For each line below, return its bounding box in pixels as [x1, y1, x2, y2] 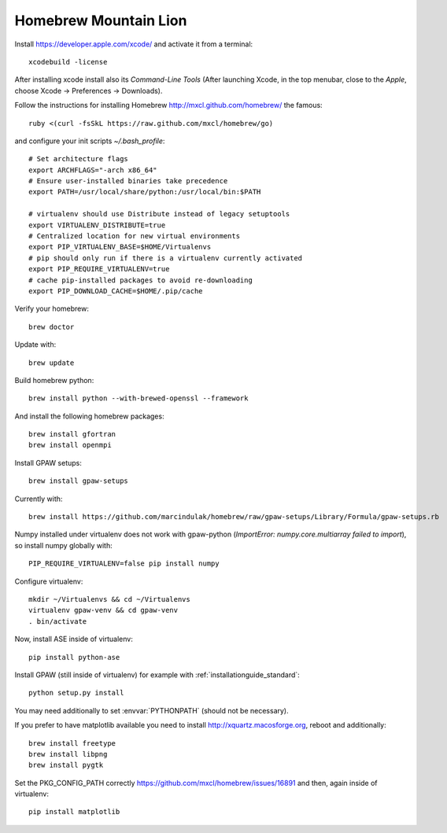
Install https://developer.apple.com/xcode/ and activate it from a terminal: [14, 39, 253, 49]
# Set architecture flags [28, 154, 129, 164]
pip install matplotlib [28, 807, 120, 816]
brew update [28, 358, 75, 367]
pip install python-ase [28, 653, 120, 662]
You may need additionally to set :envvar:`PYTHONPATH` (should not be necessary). [14, 706, 289, 715]
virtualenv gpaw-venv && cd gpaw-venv [28, 606, 179, 615]
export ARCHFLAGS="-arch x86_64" [28, 165, 157, 175]
